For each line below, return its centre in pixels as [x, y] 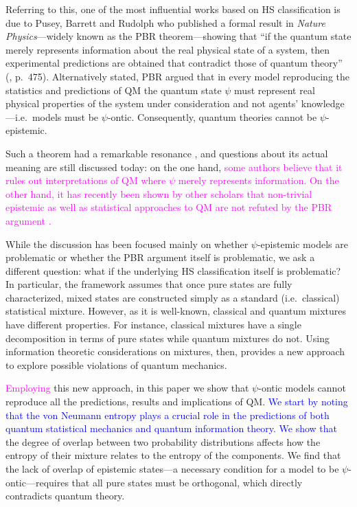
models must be [65, 116]
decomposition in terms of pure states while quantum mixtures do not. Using [168, 338]
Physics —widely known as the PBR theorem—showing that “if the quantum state [178, 36]
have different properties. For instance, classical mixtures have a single [153, 325]
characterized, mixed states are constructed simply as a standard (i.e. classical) [173, 297]
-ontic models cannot [302, 388]
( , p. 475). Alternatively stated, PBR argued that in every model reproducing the [178, 76]
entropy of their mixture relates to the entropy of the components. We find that [173, 455]
